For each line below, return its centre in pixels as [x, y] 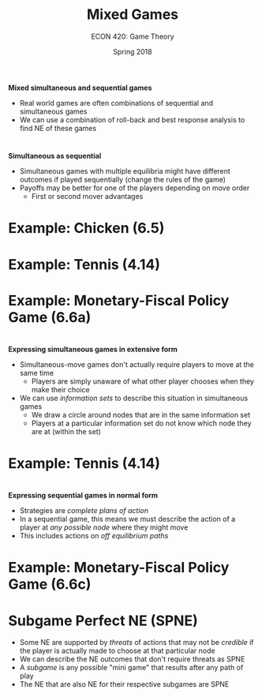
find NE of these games [58, 128]
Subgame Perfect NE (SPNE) [103, 620]
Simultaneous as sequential [55, 156]
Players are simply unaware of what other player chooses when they [143, 381]
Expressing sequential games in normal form [83, 496]
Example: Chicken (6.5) [86, 229]
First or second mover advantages [87, 197]
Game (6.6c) [50, 585]
